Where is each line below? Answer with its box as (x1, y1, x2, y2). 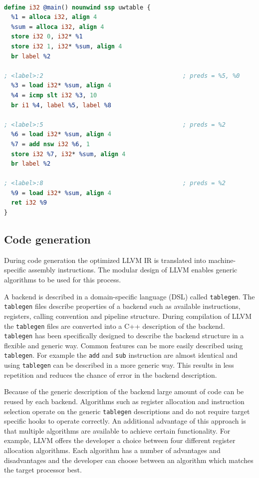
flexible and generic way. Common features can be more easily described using (4, 340, 243, 350)
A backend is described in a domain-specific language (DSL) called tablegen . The (4, 291, 255, 301)
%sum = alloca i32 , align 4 (11, 23, 104, 30)
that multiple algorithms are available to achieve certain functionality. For (4, 425, 231, 436)
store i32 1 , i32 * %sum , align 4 (11, 42, 122, 50)
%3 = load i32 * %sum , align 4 (11, 82, 111, 89)
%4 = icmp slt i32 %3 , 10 (11, 91, 97, 99)
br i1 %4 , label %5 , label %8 (11, 101, 111, 109)
